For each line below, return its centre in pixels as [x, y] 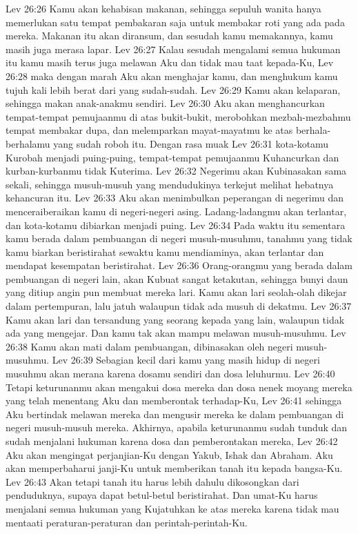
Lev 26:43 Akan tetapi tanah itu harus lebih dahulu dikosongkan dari [152, 481]
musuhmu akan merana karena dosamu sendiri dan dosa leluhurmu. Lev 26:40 [170, 374]
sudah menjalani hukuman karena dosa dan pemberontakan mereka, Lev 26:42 [172, 441]
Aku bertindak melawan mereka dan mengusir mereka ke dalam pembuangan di [175, 414]
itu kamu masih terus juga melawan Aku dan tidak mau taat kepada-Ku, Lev [170, 62]
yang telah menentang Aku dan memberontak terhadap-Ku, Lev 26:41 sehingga [174, 400]
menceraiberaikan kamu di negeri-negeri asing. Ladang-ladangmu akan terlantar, [176, 211]
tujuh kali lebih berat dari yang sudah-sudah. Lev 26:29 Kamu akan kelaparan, [173, 89]
